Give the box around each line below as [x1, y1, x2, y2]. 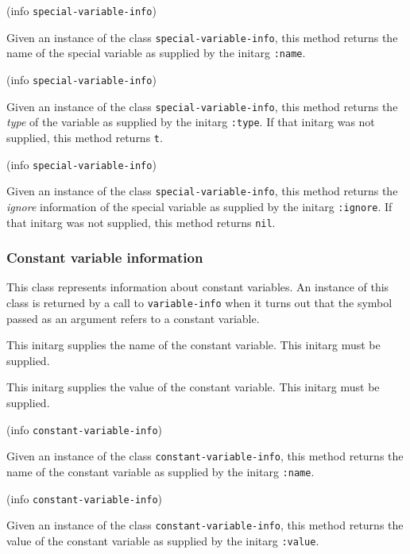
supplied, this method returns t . [6, 129, 163, 145]
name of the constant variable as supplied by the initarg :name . [6, 463, 315, 479]
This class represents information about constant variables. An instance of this [6, 279, 389, 295]
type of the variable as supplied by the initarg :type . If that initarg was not [6, 113, 375, 130]
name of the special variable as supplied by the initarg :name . [6, 44, 306, 61]
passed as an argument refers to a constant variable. [6, 310, 260, 326]
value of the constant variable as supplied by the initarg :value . [6, 532, 319, 548]
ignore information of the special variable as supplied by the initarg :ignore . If [6, 198, 393, 214]
